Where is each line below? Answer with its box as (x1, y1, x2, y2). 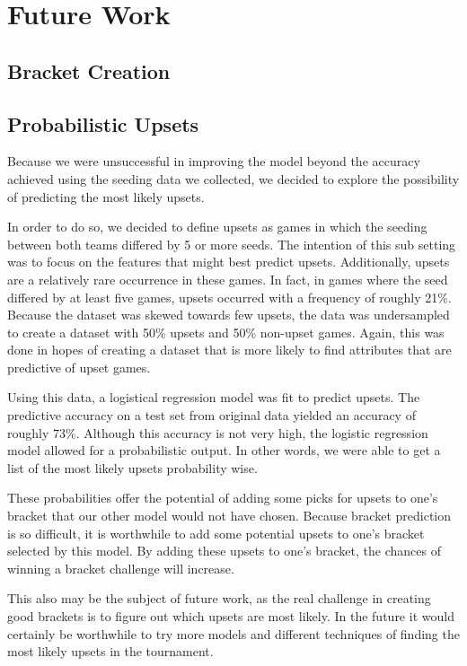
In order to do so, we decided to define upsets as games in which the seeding (7, 217, 427, 236)
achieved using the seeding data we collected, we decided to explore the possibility (7, 169, 460, 188)
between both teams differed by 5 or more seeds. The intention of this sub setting (7, 234, 456, 253)
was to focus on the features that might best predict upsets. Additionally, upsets (7, 252, 450, 271)
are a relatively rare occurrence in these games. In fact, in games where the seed (7, 269, 448, 288)
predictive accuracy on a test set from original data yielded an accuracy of (7, 406, 416, 425)
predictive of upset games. (7, 357, 151, 376)
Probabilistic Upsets (7, 110, 199, 137)
